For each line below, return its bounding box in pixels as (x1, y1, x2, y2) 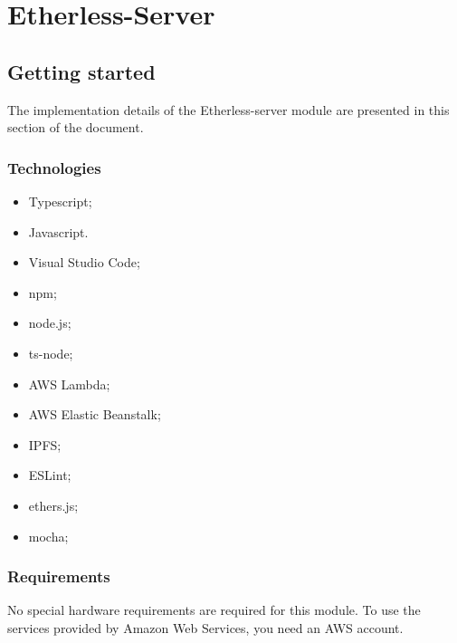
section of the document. (7, 118, 144, 137)
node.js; (28, 313, 71, 332)
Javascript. (28, 222, 89, 241)
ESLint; (28, 465, 71, 485)
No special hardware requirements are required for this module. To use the (7, 600, 421, 619)
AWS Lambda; (28, 374, 110, 393)
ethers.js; (28, 495, 79, 514)
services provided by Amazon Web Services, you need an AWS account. (7, 618, 404, 637)
